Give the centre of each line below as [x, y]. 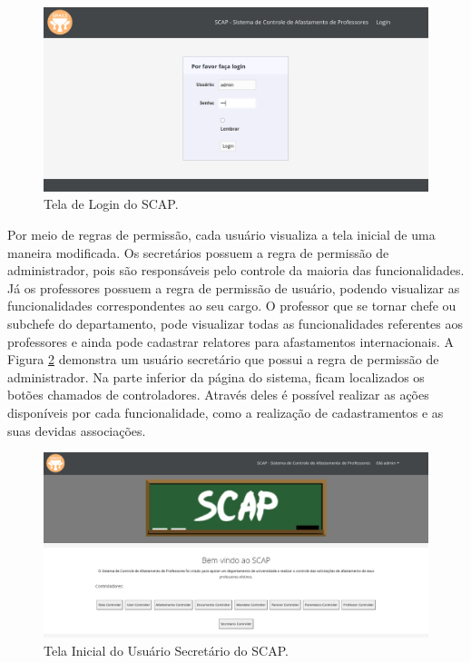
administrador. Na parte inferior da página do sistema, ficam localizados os [216, 376]
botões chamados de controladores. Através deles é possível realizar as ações [218, 395]
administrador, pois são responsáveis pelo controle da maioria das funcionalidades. [236, 270]
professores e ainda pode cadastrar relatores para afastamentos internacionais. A [231, 341]
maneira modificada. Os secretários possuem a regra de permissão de [198, 252]
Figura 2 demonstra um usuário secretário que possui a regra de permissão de [223, 359]
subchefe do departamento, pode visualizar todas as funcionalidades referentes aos [235, 324]
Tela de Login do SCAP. [111, 204]
